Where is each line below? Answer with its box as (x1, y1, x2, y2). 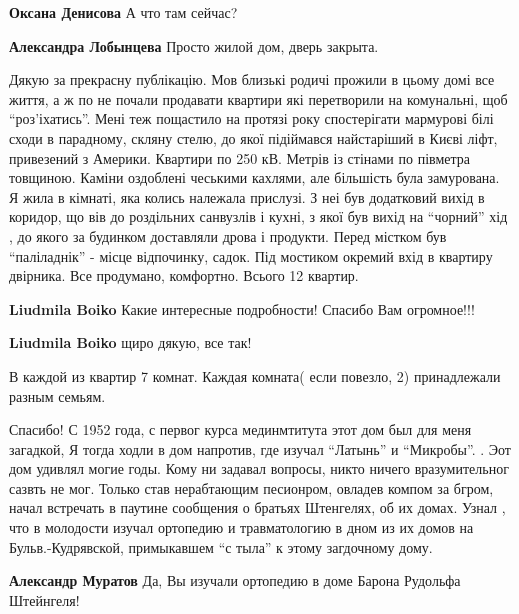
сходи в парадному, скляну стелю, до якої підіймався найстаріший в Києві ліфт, (9, 127, 498, 148)
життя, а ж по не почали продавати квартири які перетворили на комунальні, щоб (9, 88, 508, 109)
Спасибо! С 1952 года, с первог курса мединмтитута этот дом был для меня (9, 419, 472, 440)
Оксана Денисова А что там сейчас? (9, 2, 238, 22)
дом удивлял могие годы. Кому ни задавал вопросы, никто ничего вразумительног (9, 458, 509, 479)
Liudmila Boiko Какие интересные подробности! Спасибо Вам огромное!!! (9, 298, 475, 319)
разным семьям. (9, 385, 106, 406)
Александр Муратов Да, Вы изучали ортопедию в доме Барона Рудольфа (9, 570, 461, 591)
